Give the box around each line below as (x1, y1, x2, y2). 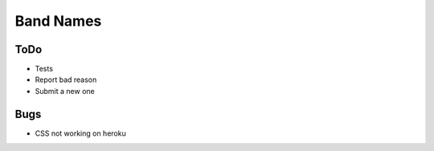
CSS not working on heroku (35, 129, 126, 138)
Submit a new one (35, 86, 96, 96)
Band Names (14, 12, 102, 30)
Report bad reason (35, 75, 97, 84)
